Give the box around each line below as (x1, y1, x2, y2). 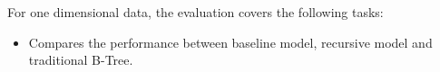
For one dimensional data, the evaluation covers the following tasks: (7, 3, 384, 21)
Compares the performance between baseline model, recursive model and (28, 32, 433, 51)
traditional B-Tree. (28, 50, 133, 69)
